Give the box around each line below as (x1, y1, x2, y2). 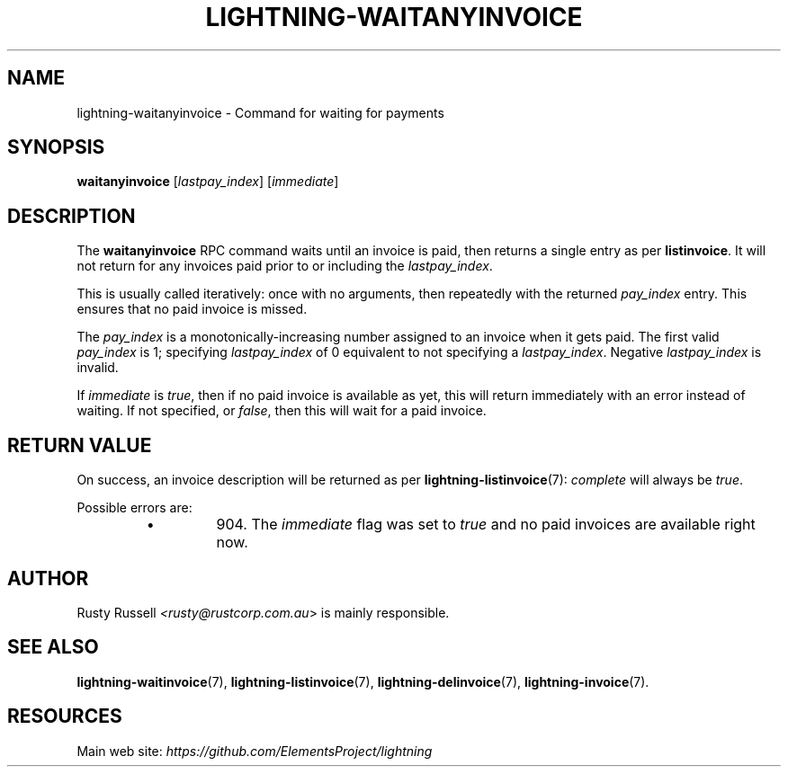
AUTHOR (7, 566, 89, 590)
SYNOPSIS (7, 136, 105, 159)
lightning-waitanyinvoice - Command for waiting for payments (76, 104, 444, 120)
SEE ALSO (7, 636, 99, 659)
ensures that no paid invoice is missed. (76, 301, 308, 317)
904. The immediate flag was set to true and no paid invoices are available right (216, 515, 756, 534)
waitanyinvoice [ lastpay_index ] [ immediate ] (76, 173, 339, 190)
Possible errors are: (76, 500, 193, 516)
